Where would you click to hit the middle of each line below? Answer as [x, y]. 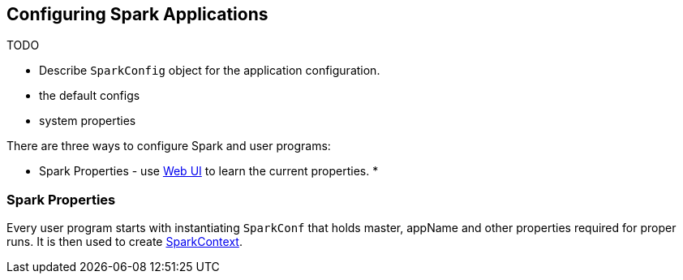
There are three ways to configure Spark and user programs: [169, 146]
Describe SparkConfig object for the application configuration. [210, 71]
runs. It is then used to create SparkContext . [125, 242]
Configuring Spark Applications [137, 14]
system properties [88, 121]
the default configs [90, 96]
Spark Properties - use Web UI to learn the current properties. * [209, 171]
